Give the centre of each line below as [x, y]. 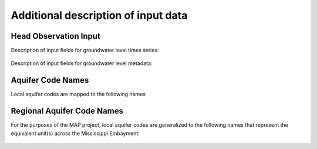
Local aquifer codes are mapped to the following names [78, 94]
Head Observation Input [56, 36]
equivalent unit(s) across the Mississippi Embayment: [75, 133]
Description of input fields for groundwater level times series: [85, 50]
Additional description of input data [99, 15]
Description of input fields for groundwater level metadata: [82, 63]
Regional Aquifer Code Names [67, 111]
